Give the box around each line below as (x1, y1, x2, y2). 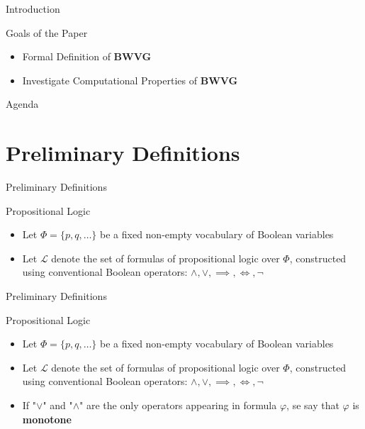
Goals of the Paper (6, 25, 88, 40)
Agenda (6, 96, 39, 111)
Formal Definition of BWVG (22, 49, 152, 64)
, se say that (286, 398, 339, 413)
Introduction (6, 1, 60, 16)
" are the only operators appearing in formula (79, 398, 277, 413)
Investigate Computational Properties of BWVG (22, 72, 238, 87)
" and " (43, 398, 73, 413)
